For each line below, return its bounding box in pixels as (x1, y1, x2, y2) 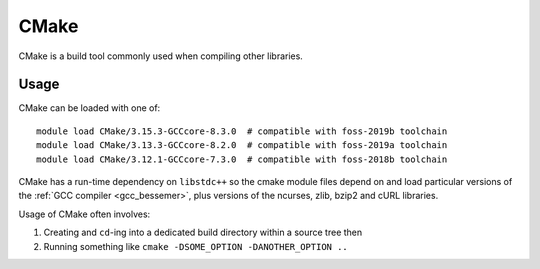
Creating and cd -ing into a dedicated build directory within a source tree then (43, 226, 363, 239)
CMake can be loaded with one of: (18, 102, 161, 114)
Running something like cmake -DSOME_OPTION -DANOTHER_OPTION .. (43, 240, 349, 252)
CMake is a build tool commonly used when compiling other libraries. (18, 50, 304, 62)
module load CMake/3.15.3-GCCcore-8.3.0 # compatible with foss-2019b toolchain (36, 125, 448, 137)
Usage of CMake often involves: (18, 208, 151, 220)
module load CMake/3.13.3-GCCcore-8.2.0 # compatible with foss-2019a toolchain (36, 140, 448, 151)
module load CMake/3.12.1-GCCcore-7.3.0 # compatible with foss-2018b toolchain (36, 153, 448, 165)
